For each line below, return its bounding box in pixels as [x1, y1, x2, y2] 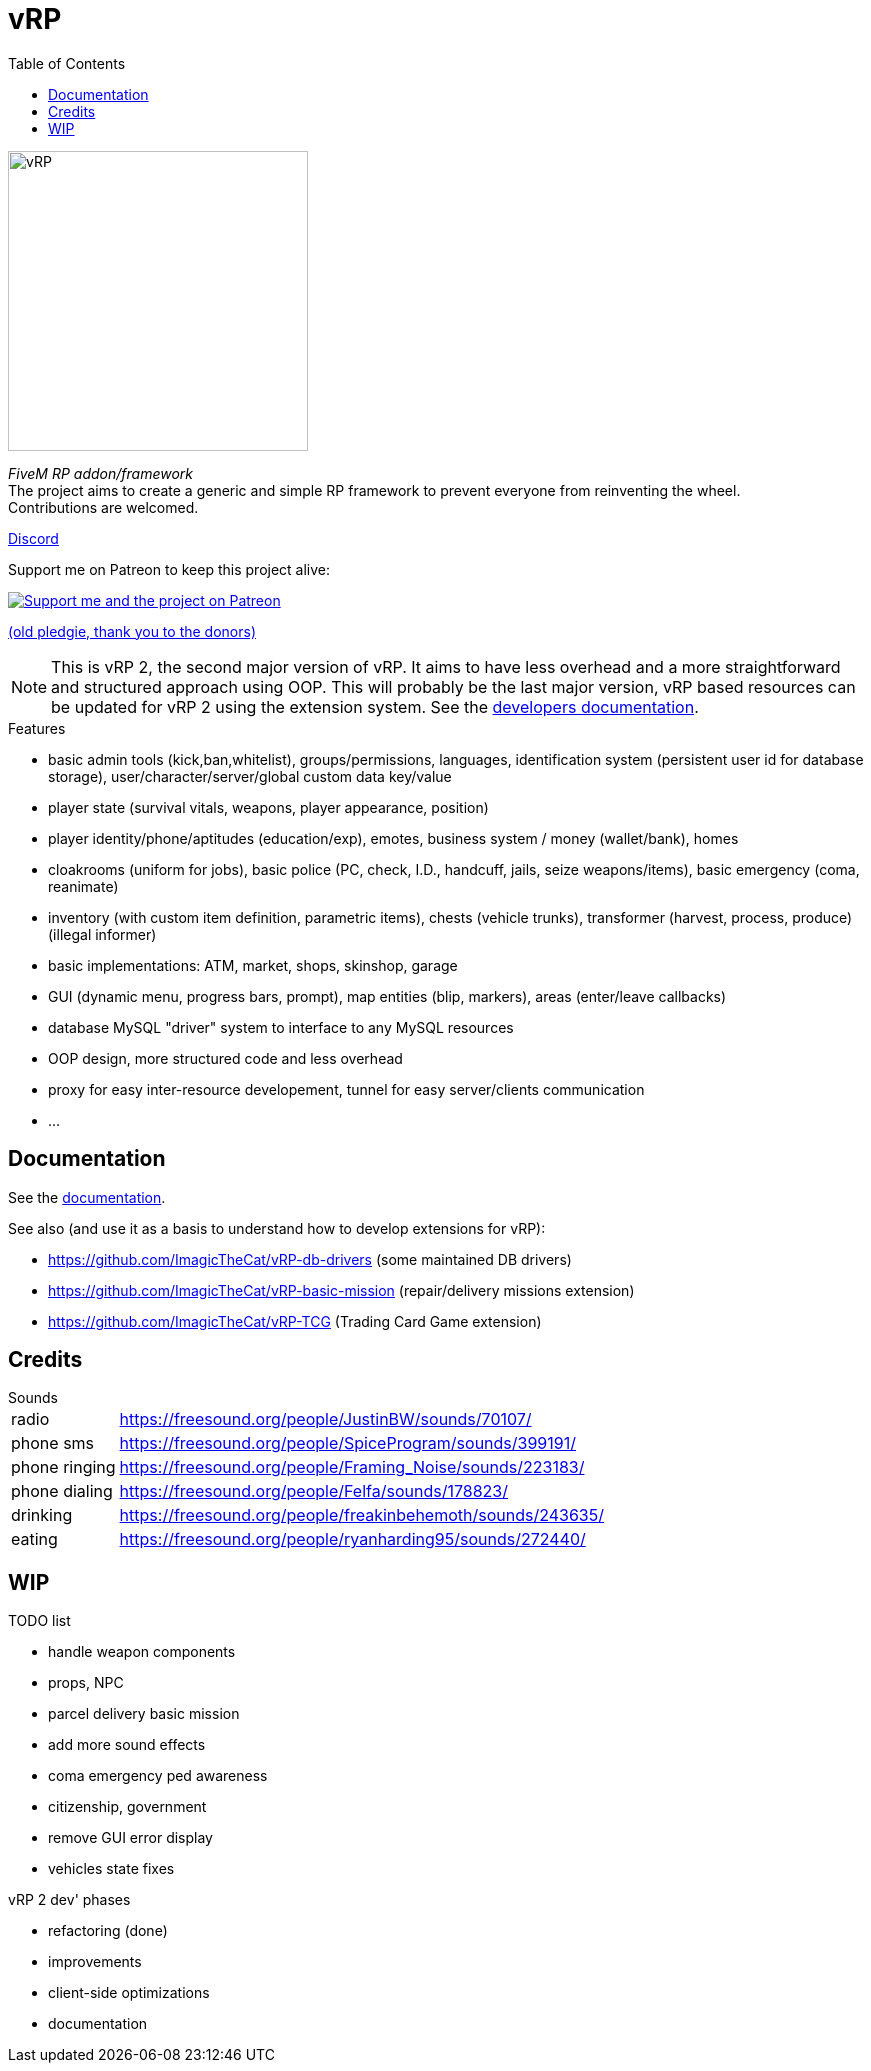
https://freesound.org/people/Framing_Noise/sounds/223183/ [119, 1457, 585, 1478]
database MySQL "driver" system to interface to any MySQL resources [48, 1018, 514, 1036]
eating [11, 1529, 58, 1550]
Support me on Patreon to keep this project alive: [8, 560, 331, 578]
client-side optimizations [48, 1984, 210, 2002]
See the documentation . [8, 1188, 166, 1206]
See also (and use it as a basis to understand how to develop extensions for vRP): [8, 1219, 546, 1237]
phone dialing [11, 1481, 113, 1502]
